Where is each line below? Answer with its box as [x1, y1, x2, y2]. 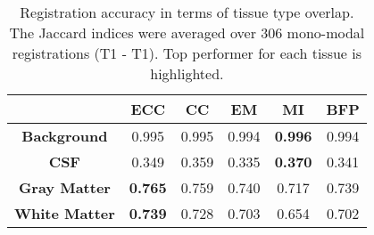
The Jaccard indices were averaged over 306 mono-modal [9, 22, 365, 43]
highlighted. [150, 63, 224, 84]
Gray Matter [18, 177, 111, 198]
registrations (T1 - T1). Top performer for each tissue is [12, 43, 362, 63]
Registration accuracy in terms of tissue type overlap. [20, 2, 354, 22]
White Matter [14, 203, 115, 223]
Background [21, 126, 108, 146]
